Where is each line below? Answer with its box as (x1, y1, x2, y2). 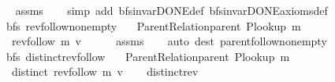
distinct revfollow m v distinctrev (11, 63, 199, 80)
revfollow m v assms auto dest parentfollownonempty (11, 33, 327, 49)
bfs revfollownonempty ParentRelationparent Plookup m (6, 17, 301, 34)
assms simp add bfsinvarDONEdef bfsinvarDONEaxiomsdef (15, 2, 328, 18)
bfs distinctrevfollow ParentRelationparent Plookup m (6, 48, 290, 64)
